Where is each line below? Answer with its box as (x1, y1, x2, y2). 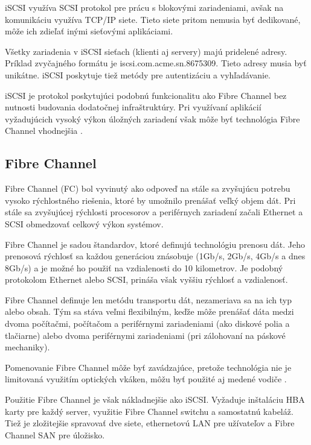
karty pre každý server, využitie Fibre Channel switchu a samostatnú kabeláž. (5, 405, 293, 417)
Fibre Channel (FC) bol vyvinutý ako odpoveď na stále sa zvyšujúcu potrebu (5, 182, 290, 195)
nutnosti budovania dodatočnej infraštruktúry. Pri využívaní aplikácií (5, 101, 261, 113)
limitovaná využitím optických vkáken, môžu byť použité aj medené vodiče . (5, 373, 287, 385)
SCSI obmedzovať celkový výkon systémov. (5, 217, 164, 230)
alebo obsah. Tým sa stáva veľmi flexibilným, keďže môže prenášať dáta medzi (5, 305, 294, 318)
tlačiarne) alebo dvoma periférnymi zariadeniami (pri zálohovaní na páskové (5, 329, 286, 341)
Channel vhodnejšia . (5, 124, 83, 137)
